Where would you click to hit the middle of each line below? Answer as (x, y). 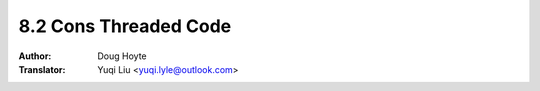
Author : (35, 56)
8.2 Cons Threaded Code (125, 26)
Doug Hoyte (122, 56)
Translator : (42, 69)
